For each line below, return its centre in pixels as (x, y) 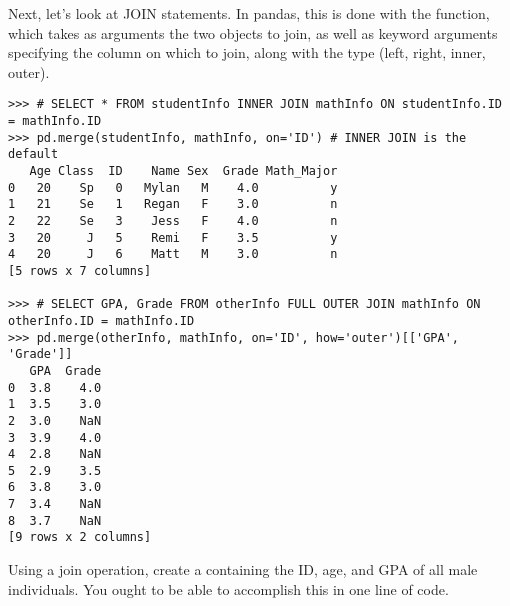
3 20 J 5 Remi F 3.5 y (173, 237)
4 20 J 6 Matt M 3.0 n (173, 254)
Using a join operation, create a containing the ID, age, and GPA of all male (243, 569)
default (33, 154)
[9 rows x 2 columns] (80, 537)
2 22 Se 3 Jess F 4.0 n (173, 220)
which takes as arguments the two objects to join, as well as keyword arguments (253, 32)
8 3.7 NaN (55, 520)
